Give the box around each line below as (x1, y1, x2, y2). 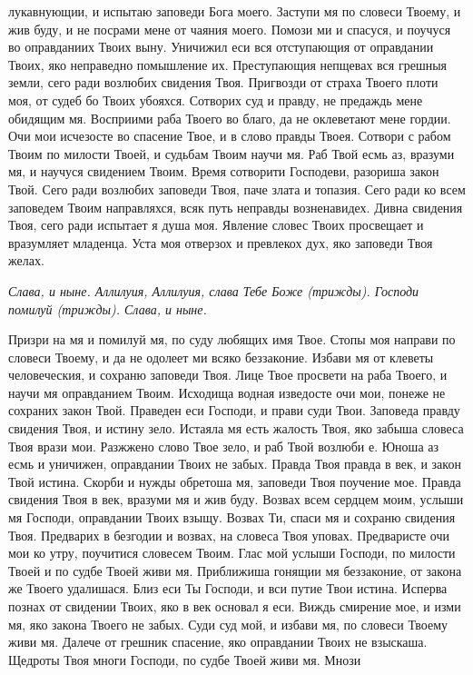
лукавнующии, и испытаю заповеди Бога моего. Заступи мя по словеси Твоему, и (8, 2, 461, 20)
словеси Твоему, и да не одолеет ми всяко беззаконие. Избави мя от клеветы (8, 347, 434, 366)
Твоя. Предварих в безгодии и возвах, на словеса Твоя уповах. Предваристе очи (8, 525, 450, 544)
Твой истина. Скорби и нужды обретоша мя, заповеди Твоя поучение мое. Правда (8, 472, 461, 491)
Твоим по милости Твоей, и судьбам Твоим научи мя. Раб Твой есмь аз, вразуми (8, 144, 455, 163)
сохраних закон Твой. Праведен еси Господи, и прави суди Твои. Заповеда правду (8, 401, 460, 420)
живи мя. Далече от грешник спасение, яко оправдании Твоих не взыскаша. (8, 632, 428, 651)
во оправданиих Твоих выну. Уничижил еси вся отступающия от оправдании (8, 37, 434, 56)
